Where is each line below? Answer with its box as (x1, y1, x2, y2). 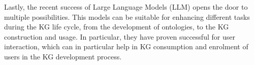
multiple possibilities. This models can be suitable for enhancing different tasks (4, 11, 250, 22)
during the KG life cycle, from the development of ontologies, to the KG (4, 21, 229, 32)
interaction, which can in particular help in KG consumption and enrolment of (4, 41, 248, 52)
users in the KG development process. (4, 51, 122, 61)
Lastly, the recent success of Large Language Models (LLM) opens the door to (4, 2, 248, 12)
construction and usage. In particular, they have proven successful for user (4, 31, 235, 42)
